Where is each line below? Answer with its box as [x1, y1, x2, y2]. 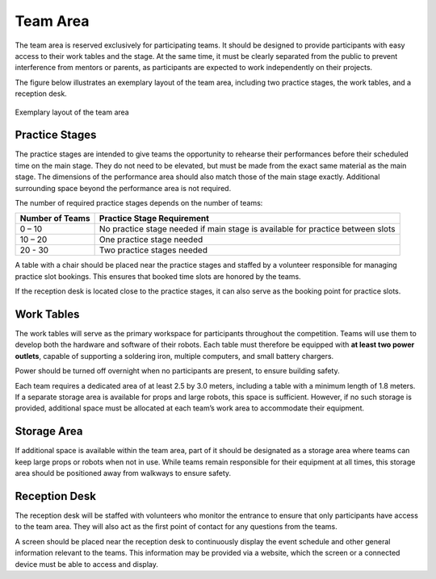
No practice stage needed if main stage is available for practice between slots [99, 223, 396, 235]
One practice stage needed [99, 234, 203, 245]
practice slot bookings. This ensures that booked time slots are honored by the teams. [15, 271, 302, 281]
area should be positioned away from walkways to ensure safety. [15, 469, 232, 478]
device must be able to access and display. [15, 559, 159, 569]
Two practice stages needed [99, 244, 208, 256]
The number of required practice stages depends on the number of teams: [15, 198, 263, 207]
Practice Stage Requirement [99, 213, 210, 224]
